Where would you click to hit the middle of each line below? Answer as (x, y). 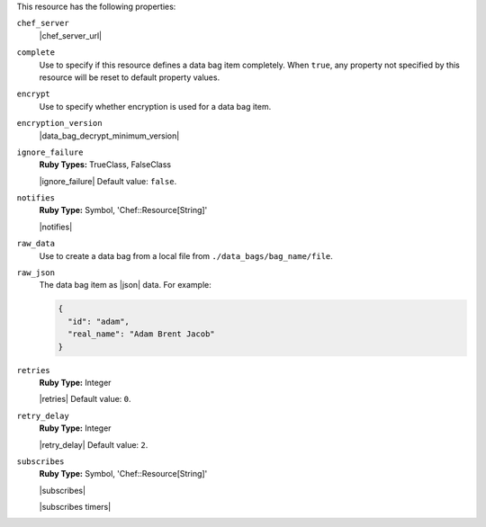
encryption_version (59, 123)
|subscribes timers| (75, 507)
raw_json (36, 273)
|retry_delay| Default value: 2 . (94, 444)
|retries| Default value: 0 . (85, 399)
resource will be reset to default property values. (130, 77)
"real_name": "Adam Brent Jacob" (141, 334)
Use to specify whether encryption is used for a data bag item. (155, 106)
